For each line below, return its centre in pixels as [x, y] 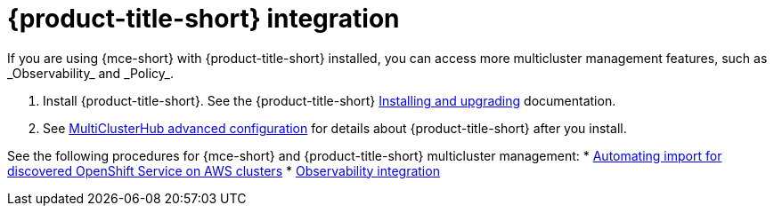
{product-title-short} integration [204, 19]
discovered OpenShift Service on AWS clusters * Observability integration [224, 170]
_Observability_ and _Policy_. [90, 73]
